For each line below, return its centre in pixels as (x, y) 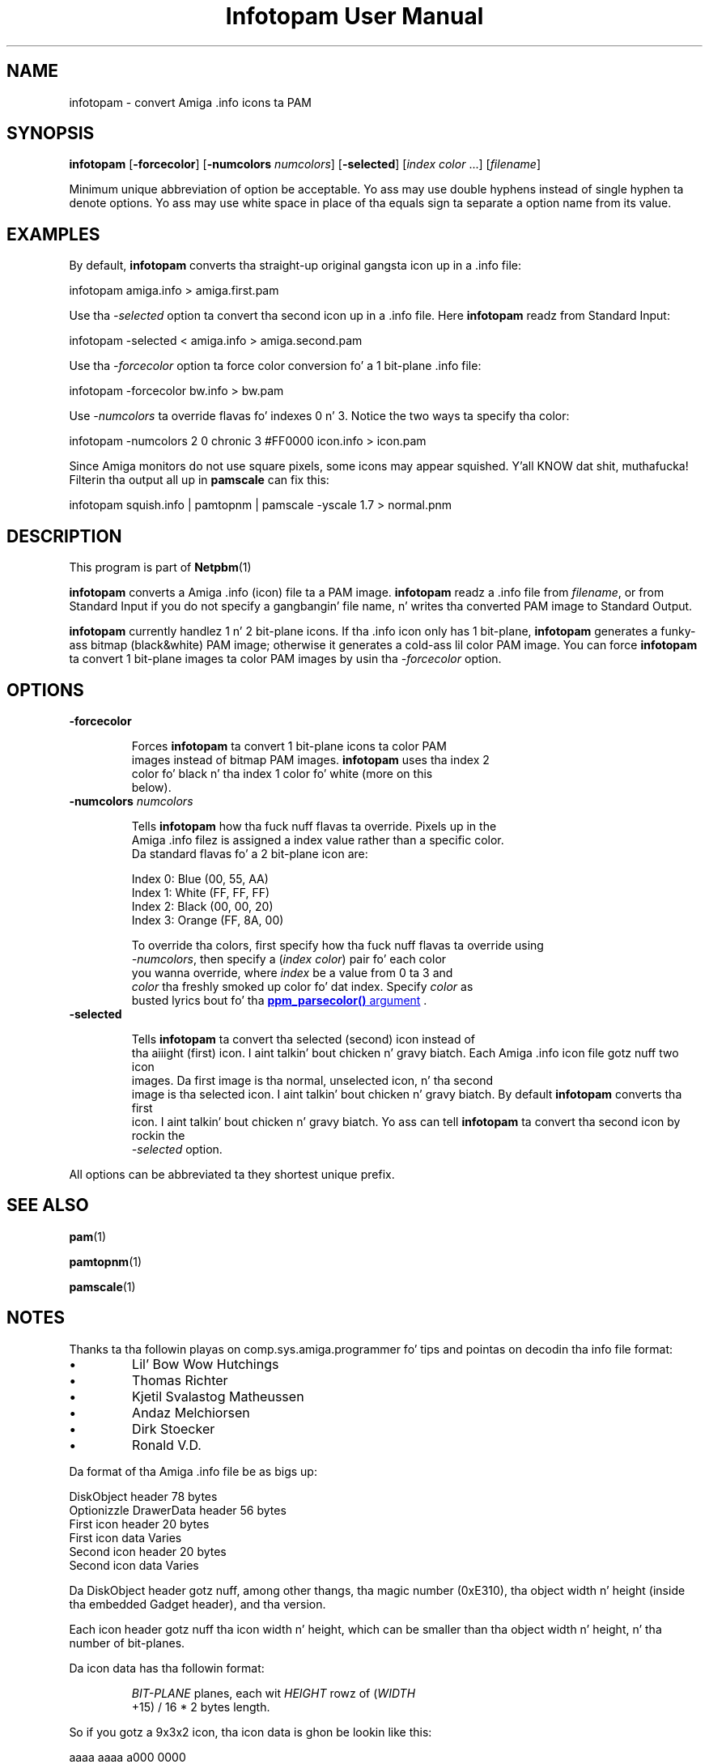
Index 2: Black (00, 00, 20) (202, 906)
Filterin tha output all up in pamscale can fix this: (199, 480)
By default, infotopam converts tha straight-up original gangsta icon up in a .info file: (295, 266)
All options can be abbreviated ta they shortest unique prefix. (232, 1174)
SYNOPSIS (51, 134)
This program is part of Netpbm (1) (160, 567)
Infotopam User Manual (354, 16)
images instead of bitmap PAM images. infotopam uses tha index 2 (310, 759)
